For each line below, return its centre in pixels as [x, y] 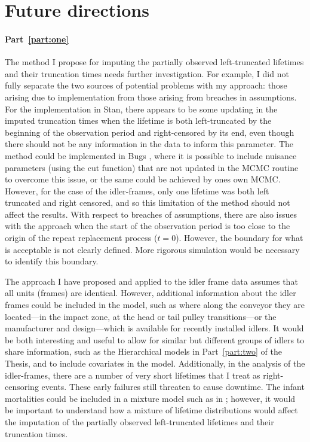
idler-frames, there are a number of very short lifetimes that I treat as [133, 375]
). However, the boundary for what [240, 238]
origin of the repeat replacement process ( [81, 238]
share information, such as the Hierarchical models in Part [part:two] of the [143, 351]
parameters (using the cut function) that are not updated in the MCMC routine [152, 167]
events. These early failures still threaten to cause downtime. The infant [173, 387]
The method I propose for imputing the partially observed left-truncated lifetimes [154, 62]
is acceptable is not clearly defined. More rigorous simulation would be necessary [152, 249]
